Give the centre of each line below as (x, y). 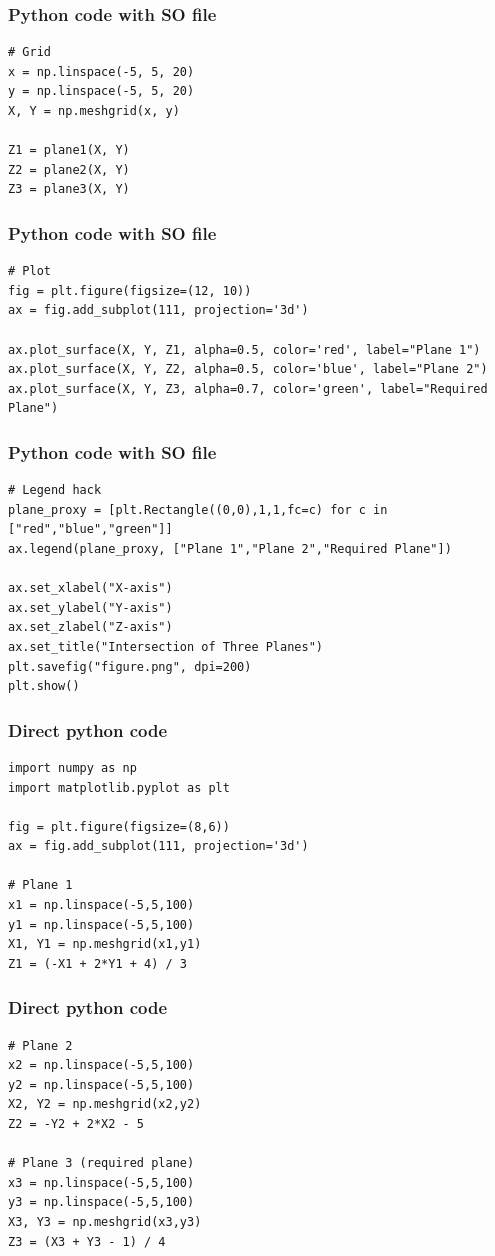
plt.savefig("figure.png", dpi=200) (130, 666)
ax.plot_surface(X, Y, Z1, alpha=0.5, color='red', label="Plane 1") (244, 349)
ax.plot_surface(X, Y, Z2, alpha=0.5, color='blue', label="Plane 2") (248, 369)
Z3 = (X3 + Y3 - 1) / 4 (87, 1241)
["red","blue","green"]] (90, 529)
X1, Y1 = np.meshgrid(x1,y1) (105, 944)
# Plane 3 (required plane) (101, 1163)
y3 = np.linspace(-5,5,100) (101, 1202)
